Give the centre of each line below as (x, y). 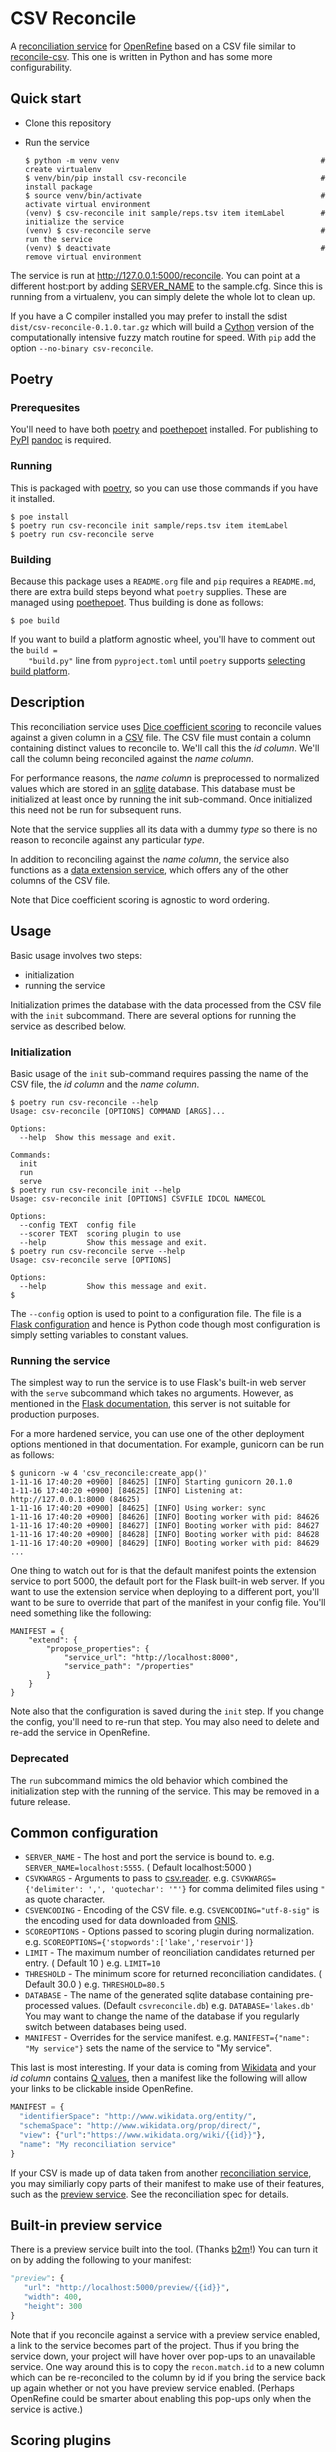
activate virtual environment (88, 204)
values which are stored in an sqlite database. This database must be (153, 788)
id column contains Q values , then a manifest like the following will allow (159, 2078)
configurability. (41, 67)
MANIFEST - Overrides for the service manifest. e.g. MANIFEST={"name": (167, 2038)
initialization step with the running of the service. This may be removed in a (165, 1791)
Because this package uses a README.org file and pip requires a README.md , (163, 581)
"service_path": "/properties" (129, 1667)
